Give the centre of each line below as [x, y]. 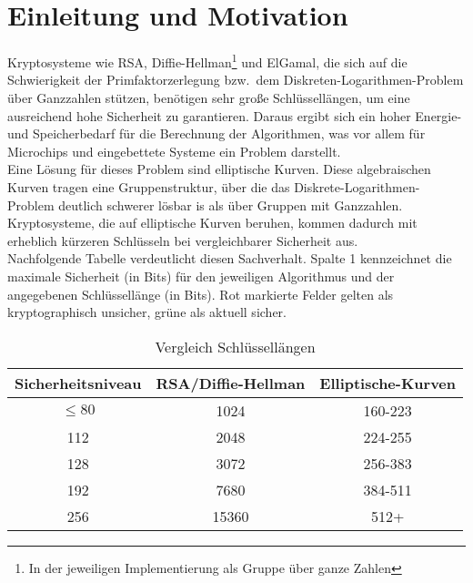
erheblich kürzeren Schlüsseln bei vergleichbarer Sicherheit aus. [183, 240]
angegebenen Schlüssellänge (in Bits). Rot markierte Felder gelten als [201, 294]
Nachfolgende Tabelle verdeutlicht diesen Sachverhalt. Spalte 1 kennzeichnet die [230, 258]
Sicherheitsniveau [78, 383]
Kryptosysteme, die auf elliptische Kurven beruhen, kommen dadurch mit [212, 223]
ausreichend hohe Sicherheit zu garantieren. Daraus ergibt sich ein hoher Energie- [235, 115]
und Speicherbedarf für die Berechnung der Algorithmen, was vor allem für [216, 133]
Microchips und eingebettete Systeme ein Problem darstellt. [174, 151]
